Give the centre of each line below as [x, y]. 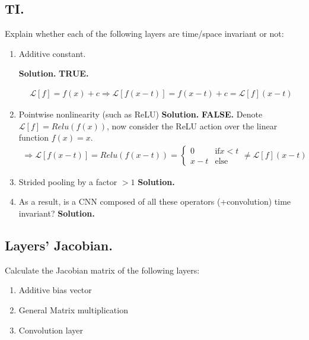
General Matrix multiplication [73, 310]
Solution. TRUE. [54, 73]
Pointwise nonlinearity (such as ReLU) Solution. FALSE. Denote [141, 114]
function [34, 137]
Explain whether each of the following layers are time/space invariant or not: [144, 34]
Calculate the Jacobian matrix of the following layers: [102, 270]
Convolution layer [51, 330]
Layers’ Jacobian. [59, 245]
